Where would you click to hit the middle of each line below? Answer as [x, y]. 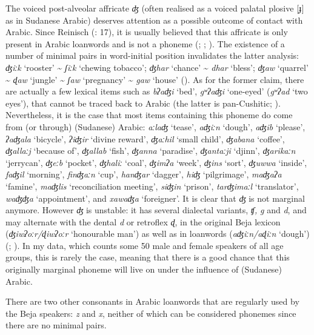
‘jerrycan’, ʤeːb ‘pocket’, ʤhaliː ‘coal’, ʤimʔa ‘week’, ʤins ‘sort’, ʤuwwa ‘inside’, [156, 162]
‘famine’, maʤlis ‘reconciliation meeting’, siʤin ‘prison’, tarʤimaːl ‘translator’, [152, 186]
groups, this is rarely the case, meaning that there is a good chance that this [148, 257]
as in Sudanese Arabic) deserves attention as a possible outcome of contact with [154, 20]
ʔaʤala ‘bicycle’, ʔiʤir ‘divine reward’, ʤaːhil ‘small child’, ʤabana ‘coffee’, [145, 138]
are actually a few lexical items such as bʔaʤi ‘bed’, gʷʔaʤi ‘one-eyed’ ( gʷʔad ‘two [157, 91]
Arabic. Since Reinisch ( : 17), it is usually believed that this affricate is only [147, 32]
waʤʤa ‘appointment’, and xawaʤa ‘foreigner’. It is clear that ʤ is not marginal [155, 198]
